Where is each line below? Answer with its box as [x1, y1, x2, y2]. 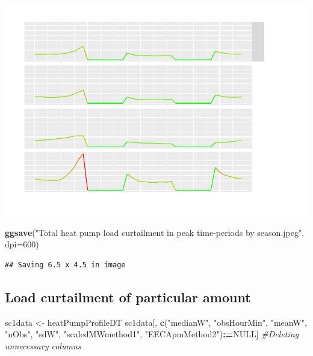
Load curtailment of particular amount [5, 287, 251, 306]
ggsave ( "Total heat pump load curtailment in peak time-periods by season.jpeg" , [5, 226, 305, 238]
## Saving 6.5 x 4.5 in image [5, 260, 126, 269]
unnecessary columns [5, 339, 81, 352]
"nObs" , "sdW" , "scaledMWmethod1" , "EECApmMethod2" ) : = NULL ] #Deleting [5, 328, 299, 340]
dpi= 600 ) [5, 238, 39, 250]
